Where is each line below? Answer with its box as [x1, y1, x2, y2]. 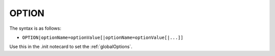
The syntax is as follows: [9, 25, 61, 31]
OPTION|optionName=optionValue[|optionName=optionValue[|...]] [22, 34, 183, 40]
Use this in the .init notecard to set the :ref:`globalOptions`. [9, 43, 132, 50]
